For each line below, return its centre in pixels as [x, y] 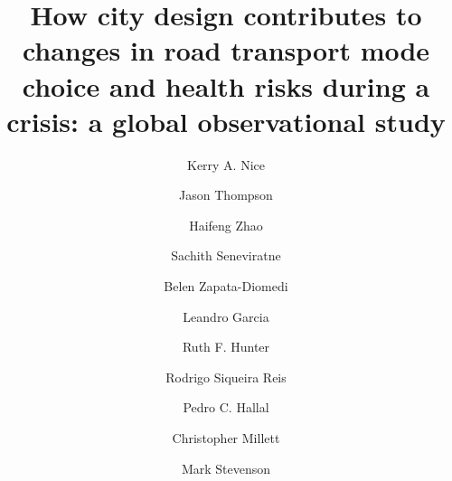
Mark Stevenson [226, 468]
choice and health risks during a [226, 85]
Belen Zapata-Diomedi [226, 286]
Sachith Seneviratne [226, 255]
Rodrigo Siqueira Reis [226, 377]
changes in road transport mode [226, 50]
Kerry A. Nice [226, 164]
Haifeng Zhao [226, 225]
